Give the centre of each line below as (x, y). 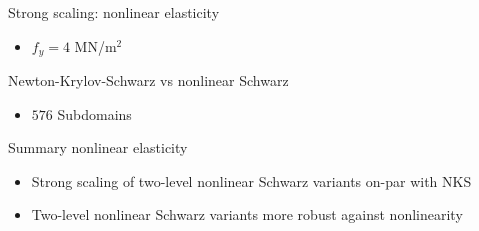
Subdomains (94, 113)
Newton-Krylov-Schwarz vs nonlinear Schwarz (148, 80)
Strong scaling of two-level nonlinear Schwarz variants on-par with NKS (251, 180)
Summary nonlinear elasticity (98, 147)
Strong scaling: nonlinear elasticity (114, 12)
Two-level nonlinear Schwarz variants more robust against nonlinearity (247, 214)
